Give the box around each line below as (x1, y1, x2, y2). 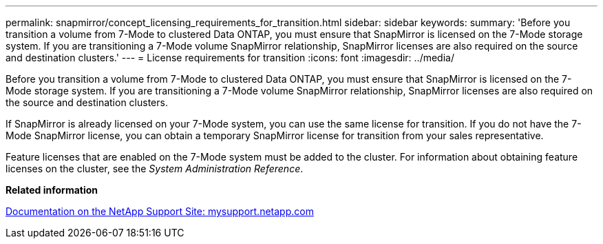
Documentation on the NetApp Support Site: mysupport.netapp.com (6, 205, 314, 217)
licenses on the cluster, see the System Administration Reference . (6, 163, 304, 174)
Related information (6, 184, 98, 196)
